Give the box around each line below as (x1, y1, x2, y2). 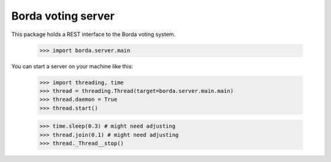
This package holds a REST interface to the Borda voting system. (11, 31, 176, 38)
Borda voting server (11, 9, 115, 23)
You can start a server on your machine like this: (11, 62, 134, 70)
